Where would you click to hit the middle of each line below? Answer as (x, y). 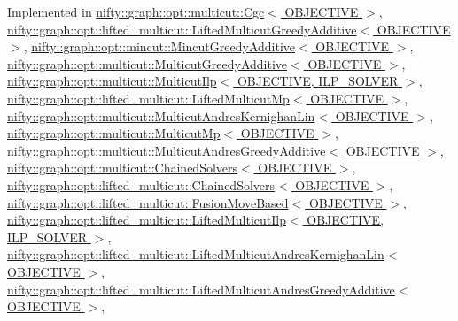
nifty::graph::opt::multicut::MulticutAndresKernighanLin (161, 115)
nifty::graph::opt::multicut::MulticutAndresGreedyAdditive (167, 150)
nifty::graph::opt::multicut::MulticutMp (114, 133)
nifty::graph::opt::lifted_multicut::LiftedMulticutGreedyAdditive (182, 29)
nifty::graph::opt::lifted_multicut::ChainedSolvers (141, 184)
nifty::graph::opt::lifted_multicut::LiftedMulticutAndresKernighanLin (196, 254)
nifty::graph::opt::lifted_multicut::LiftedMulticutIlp (147, 220)
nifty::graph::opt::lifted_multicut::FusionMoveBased (148, 202)
